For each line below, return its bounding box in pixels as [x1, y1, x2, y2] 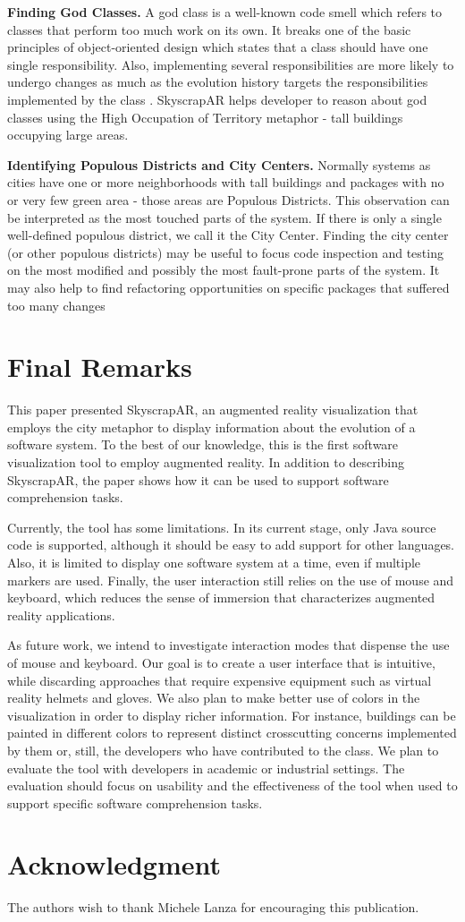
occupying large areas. [7, 125, 129, 144]
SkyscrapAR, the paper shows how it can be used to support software [7, 470, 389, 489]
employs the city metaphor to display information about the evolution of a [7, 417, 416, 436]
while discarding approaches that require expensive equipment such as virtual [7, 670, 432, 689]
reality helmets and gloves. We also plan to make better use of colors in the [7, 688, 420, 707]
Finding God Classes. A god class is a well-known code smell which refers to [7, 3, 443, 21]
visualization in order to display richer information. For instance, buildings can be [7, 705, 456, 724]
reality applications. [7, 605, 115, 624]
